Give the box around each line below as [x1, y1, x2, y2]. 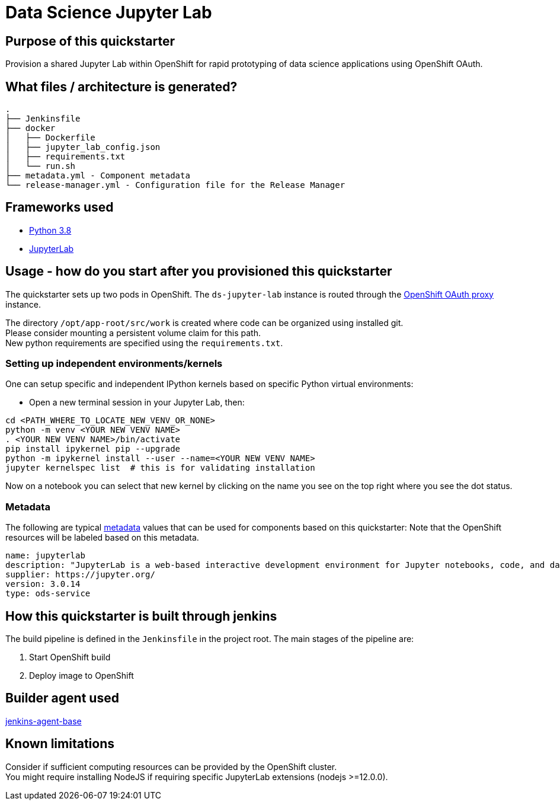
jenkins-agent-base [5, 715, 82, 726]
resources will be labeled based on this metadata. [5, 532, 199, 543]
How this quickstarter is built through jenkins [5, 608, 277, 624]
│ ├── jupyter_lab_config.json [5, 142, 161, 152]
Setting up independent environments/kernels [5, 357, 223, 370]
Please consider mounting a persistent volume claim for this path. [5, 327, 261, 338]
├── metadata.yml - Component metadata [5, 171, 190, 181]
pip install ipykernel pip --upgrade [5, 444, 181, 454]
